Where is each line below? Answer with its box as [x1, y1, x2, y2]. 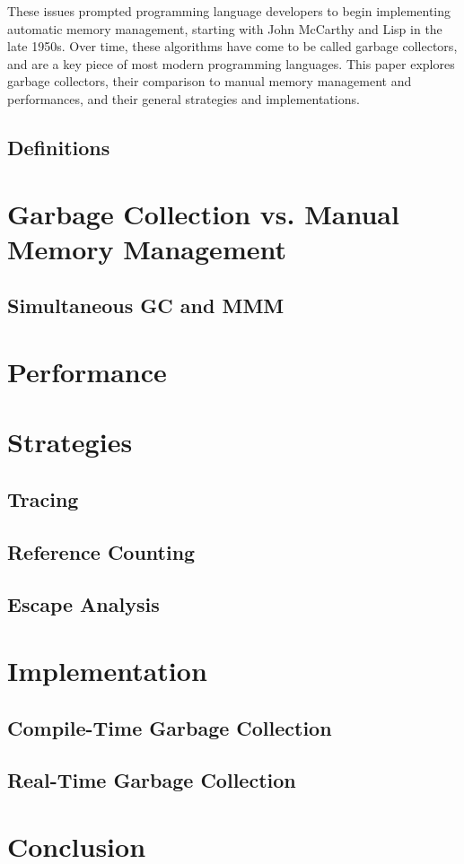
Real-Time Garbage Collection [7, 766, 296, 794]
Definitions [7, 133, 110, 161]
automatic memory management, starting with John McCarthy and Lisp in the [7, 19, 442, 38]
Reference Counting [7, 537, 196, 565]
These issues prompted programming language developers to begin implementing [7, 2, 451, 20]
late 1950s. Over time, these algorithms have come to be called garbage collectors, [7, 37, 458, 56]
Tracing [7, 484, 79, 512]
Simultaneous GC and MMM [7, 292, 285, 319]
